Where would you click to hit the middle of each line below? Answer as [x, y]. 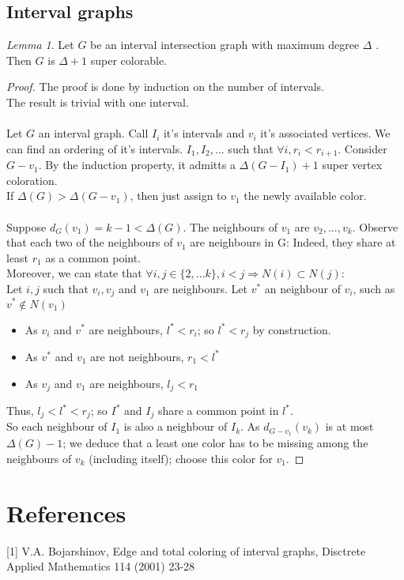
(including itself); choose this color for [181, 458]
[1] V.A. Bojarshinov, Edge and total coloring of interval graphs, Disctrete [186, 550]
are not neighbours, [137, 356]
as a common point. [93, 257]
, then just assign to [178, 196]
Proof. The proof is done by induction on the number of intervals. [165, 87]
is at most [349, 426]
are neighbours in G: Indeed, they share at [293, 242]
